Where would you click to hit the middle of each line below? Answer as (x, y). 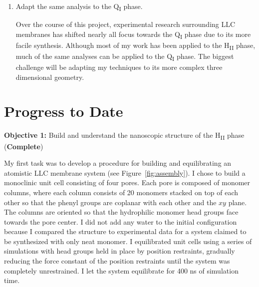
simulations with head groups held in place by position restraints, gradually (120, 251)
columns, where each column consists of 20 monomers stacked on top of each (121, 192)
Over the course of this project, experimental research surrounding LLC (126, 24)
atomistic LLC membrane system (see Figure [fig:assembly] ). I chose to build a (125, 172)
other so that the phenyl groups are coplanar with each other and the (110, 202)
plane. (238, 202)
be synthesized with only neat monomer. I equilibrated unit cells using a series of (128, 241)
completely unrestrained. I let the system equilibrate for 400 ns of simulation (121, 270)
